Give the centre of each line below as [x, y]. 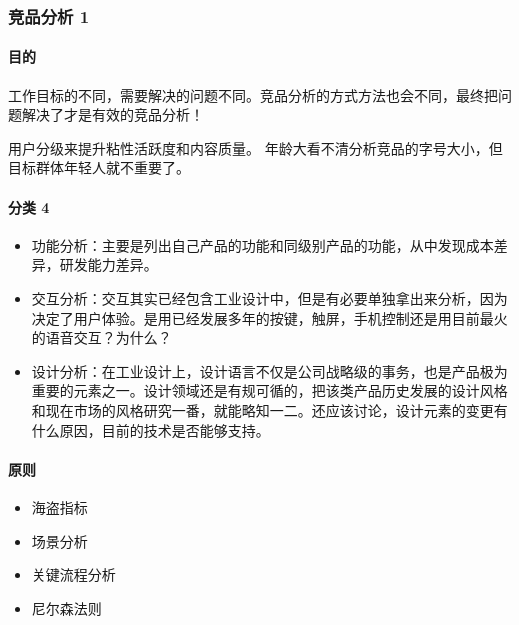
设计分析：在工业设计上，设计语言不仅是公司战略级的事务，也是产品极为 [269, 370]
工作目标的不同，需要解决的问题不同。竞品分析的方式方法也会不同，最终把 [253, 94]
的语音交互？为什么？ [101, 337]
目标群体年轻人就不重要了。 [99, 167]
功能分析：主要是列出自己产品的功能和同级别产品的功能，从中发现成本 [262, 244]
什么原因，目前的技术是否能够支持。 [150, 429]
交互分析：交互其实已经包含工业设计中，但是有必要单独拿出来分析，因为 [269, 298]
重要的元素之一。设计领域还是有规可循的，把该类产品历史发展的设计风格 [269, 390]
